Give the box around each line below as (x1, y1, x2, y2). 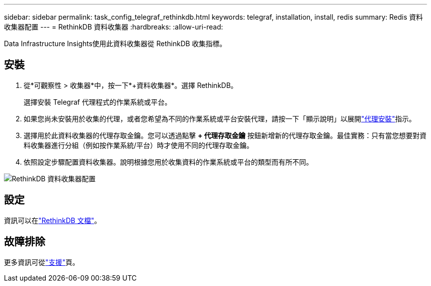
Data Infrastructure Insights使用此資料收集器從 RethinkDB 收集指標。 (4, 39, 227, 48)
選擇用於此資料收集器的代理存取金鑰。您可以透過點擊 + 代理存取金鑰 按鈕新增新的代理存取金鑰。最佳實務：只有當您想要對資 (24, 131, 427, 140)
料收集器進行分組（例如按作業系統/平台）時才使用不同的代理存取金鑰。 (24, 141, 254, 149)
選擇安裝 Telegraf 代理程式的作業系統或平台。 (24, 97, 172, 106)
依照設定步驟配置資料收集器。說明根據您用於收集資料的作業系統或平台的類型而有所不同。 (24, 157, 313, 166)
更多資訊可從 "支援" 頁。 (4, 257, 80, 266)
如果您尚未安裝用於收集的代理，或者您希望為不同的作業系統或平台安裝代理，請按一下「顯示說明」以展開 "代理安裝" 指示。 (24, 114, 416, 123)
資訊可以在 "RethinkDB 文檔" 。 (4, 216, 101, 225)
